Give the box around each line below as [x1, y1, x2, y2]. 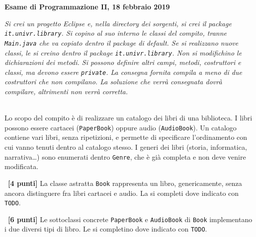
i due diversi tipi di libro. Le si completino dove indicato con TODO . [4, 224, 207, 234]
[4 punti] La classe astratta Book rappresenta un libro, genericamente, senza [8, 178, 242, 188]
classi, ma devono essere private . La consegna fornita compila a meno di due [4, 66, 242, 77]
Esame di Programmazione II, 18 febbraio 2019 [4, 1, 170, 11]
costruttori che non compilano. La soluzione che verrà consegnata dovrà [4, 76, 222, 87]
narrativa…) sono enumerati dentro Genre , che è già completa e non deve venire [4, 151, 246, 162]
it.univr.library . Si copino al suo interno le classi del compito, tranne [4, 28, 227, 38]
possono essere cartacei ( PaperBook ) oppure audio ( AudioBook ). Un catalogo [4, 122, 237, 132]
